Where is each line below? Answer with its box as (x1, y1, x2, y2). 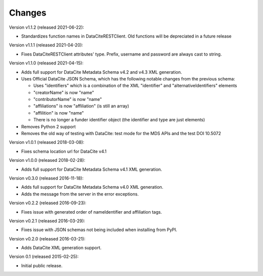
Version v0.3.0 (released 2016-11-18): (9, 175, 84, 181)
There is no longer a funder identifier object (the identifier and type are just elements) (33, 117, 206, 123)
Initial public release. (21, 262, 63, 268)
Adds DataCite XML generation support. (21, 245, 102, 251)
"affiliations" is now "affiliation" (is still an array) (33, 103, 129, 109)
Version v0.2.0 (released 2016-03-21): (9, 236, 86, 241)
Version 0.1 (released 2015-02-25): (9, 254, 79, 259)
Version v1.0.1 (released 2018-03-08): (9, 139, 85, 145)
